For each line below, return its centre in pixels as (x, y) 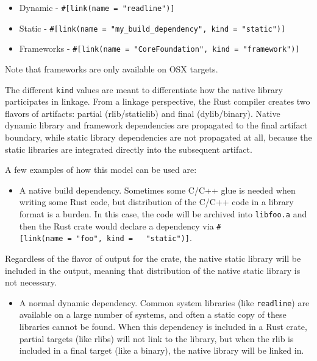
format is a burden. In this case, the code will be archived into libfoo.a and (163, 213)
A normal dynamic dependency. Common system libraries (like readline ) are (164, 302)
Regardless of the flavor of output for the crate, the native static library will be (153, 258)
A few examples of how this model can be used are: (101, 170)
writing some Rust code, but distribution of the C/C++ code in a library (156, 202)
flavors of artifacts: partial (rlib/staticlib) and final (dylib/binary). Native (143, 113)
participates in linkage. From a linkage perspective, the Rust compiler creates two (158, 101)
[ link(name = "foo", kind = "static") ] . (105, 238)
